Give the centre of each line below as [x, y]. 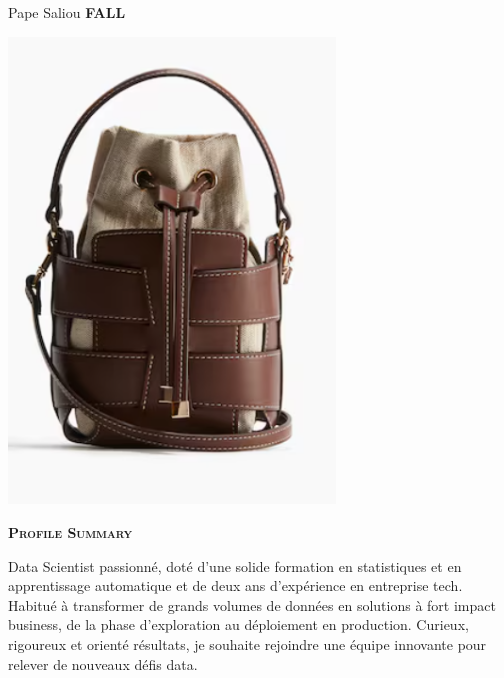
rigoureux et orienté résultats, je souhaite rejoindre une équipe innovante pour [247, 644]
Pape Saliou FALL [67, 12]
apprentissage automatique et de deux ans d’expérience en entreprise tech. [235, 585]
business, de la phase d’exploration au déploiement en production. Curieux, [238, 624]
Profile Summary [70, 532]
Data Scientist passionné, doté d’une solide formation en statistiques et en [235, 565]
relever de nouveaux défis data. [103, 663]
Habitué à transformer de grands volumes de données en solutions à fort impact [252, 604]
